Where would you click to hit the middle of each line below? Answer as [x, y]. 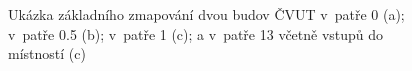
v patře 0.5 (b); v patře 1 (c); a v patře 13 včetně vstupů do [196, 33]
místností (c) [47, 53]
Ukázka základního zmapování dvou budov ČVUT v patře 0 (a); [206, 14]
